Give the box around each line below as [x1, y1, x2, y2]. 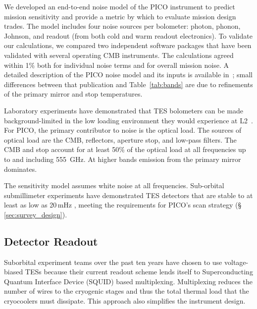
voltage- [224, 257, 249, 267]
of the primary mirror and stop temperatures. [4, 89, 143, 99]
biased [4, 266, 23, 277]
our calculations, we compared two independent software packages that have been [4, 40, 252, 51]
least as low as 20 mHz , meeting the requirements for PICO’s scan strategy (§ [4, 200, 242, 210]
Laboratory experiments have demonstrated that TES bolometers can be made [4, 105, 244, 115]
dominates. [4, 163, 37, 174]
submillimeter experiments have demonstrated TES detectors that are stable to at [4, 190, 253, 200]
